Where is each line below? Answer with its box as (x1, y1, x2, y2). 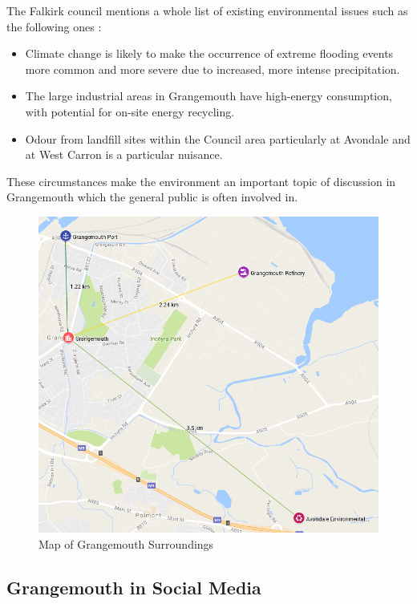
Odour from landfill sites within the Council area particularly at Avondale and (25, 130, 411, 147)
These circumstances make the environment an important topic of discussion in (6, 172, 396, 189)
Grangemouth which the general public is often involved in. (6, 188, 298, 205)
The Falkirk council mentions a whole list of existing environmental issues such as (6, 2, 408, 18)
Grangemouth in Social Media (6, 574, 261, 599)
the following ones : (6, 18, 102, 34)
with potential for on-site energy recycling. (25, 103, 235, 120)
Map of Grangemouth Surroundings (38, 536, 214, 552)
